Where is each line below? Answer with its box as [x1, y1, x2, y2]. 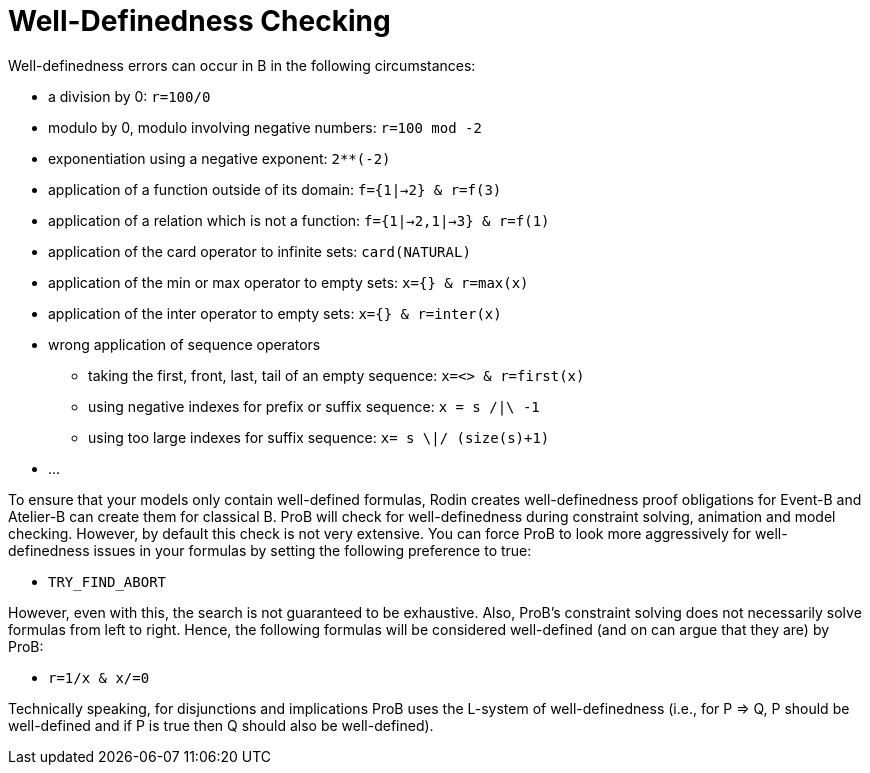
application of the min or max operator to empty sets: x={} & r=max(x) [48, 273, 529, 291]
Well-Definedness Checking [8, 4, 391, 38]
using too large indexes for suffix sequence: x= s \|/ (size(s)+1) [88, 428, 550, 446]
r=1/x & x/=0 [48, 669, 150, 686]
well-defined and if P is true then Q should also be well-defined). [8, 716, 434, 734]
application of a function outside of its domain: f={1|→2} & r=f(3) [48, 180, 502, 198]
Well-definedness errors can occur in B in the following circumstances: [8, 56, 476, 74]
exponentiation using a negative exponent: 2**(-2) [48, 149, 391, 167]
